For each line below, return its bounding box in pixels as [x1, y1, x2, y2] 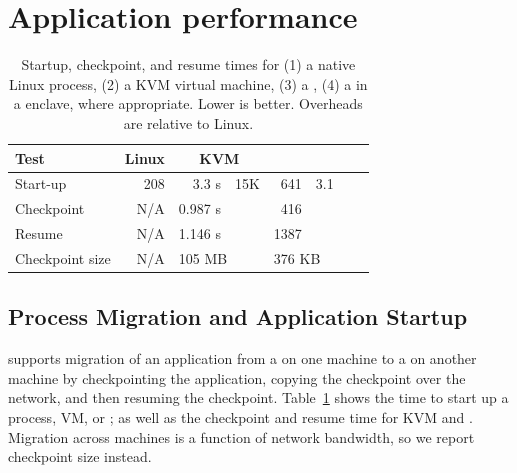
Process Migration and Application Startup [8, 301, 468, 332]
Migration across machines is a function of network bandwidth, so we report [8, 426, 475, 447]
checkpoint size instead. [8, 446, 152, 467]
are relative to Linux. [123, 112, 254, 133]
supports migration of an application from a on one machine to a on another [8, 348, 477, 369]
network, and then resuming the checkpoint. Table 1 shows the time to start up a [8, 387, 509, 408]
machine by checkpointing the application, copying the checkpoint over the [8, 367, 466, 388]
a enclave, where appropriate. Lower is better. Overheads [13, 93, 363, 114]
